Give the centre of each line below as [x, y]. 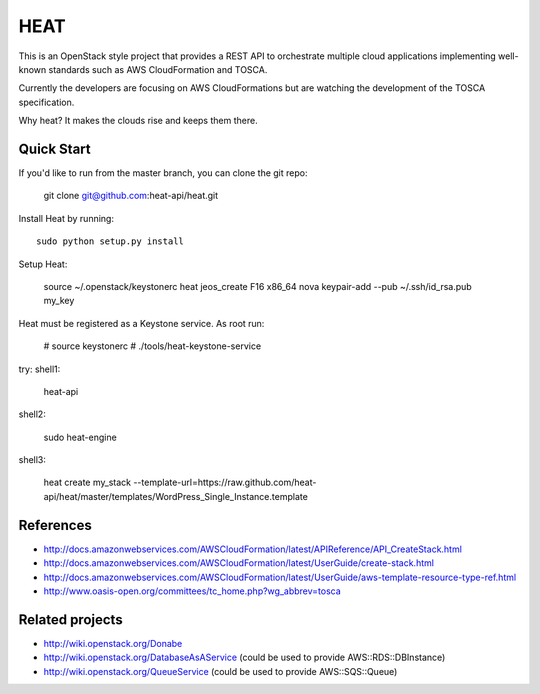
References [55, 525]
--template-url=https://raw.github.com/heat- [225, 482]
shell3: [32, 460]
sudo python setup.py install [110, 241]
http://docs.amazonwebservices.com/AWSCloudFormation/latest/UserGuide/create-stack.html [239, 563]
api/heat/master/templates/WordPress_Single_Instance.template [176, 496]
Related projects [71, 619]
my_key [59, 301]
